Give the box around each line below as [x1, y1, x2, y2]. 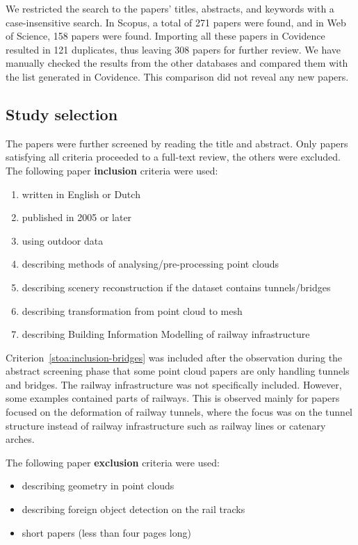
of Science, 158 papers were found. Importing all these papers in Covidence [6, 29, 325, 43]
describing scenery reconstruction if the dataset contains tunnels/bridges [22, 279, 331, 294]
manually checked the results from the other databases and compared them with [6, 56, 348, 70]
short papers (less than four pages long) [22, 525, 191, 539]
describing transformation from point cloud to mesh [22, 303, 243, 318]
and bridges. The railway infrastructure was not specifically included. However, [6, 377, 342, 391]
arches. [6, 432, 35, 446]
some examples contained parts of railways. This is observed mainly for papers [6, 391, 340, 405]
